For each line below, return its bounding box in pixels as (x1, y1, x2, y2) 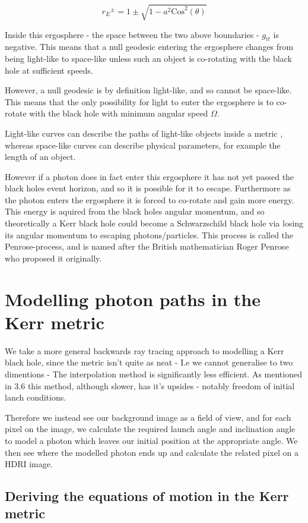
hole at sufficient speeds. (5, 64, 93, 76)
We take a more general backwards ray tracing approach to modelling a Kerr (5, 344, 284, 357)
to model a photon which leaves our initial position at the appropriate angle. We (5, 434, 298, 446)
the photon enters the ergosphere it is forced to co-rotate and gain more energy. (5, 193, 294, 206)
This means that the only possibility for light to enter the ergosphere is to (5, 95, 274, 108)
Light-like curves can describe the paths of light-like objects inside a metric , (5, 127, 283, 139)
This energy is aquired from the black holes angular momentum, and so (5, 205, 265, 218)
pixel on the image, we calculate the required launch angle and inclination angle (5, 423, 296, 435)
